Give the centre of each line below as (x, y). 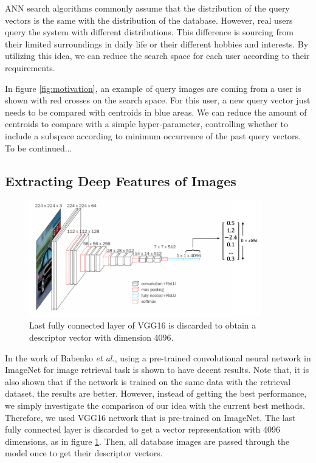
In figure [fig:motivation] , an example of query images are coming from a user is (153, 88)
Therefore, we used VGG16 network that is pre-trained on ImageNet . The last (150, 417)
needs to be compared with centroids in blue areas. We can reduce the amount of (156, 112)
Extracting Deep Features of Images (121, 180)
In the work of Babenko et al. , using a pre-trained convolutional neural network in (158, 357)
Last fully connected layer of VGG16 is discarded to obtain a (143, 325)
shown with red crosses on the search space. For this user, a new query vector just (158, 100)
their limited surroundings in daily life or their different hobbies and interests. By (157, 44)
